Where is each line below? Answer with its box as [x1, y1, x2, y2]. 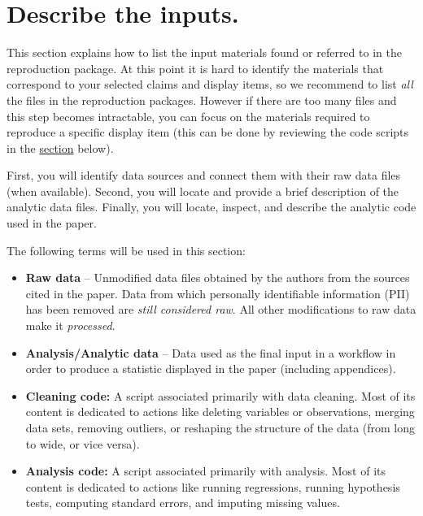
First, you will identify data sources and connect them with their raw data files [7, 167, 401, 184]
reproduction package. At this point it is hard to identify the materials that [7, 59, 384, 76]
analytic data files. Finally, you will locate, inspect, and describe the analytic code [7, 198, 416, 215]
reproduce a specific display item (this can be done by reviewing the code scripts [7, 124, 409, 141]
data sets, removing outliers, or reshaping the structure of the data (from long [25, 419, 416, 436]
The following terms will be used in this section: [7, 241, 246, 258]
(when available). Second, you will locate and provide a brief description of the [7, 182, 399, 199]
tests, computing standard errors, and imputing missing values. [25, 494, 340, 511]
